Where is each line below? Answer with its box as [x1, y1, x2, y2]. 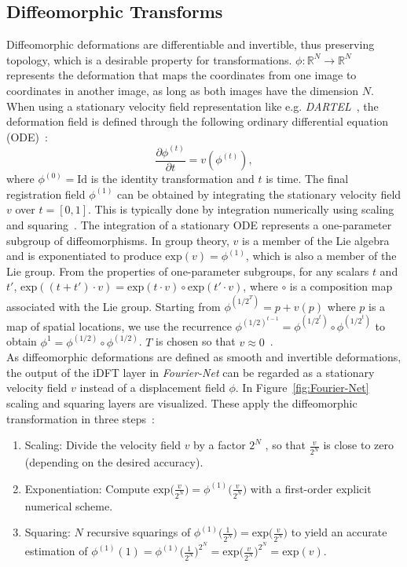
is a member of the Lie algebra [242, 232, 390, 248]
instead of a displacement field [79, 379, 225, 396]
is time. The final [266, 170, 349, 187]
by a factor [193, 437, 246, 453]
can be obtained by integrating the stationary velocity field [117, 185, 401, 202]
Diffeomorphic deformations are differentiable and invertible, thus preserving [6, 36, 375, 53]
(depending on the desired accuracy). [24, 454, 203, 470]
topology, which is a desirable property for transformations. [6, 51, 292, 68]
